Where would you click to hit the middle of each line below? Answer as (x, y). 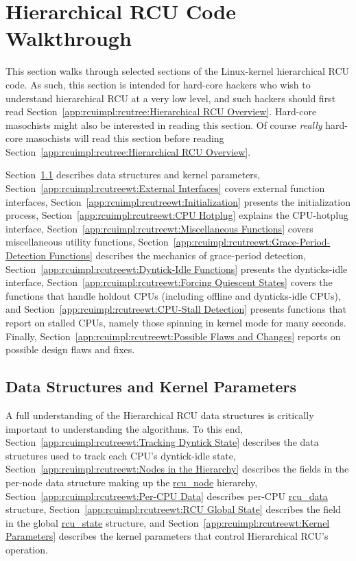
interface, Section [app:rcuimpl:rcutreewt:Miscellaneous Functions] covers (159, 228)
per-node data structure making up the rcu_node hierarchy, (132, 482)
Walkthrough (69, 38)
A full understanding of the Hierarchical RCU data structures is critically (160, 415)
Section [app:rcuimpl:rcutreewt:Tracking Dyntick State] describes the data (162, 442)
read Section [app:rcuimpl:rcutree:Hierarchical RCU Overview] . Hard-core (161, 111)
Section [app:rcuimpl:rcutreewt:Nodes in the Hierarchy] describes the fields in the (177, 469)
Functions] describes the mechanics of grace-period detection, (177, 255)
